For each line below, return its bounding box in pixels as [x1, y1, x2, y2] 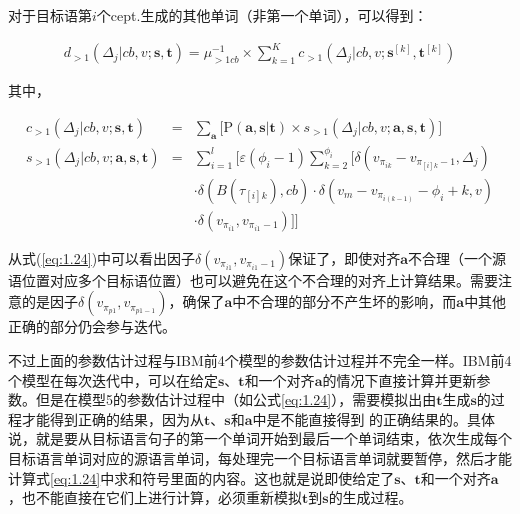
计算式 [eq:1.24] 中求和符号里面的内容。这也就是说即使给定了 [8, 467, 395, 488]
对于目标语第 [8, 5, 92, 25]
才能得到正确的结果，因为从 [21, 408, 204, 429]
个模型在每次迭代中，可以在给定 [8, 369, 218, 390]
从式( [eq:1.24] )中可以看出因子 [8, 247, 196, 268]
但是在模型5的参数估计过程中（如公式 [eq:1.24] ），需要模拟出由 [35, 389, 437, 410]
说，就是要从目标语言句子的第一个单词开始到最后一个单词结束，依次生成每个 [8, 428, 512, 449]
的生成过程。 [328, 487, 413, 508]
